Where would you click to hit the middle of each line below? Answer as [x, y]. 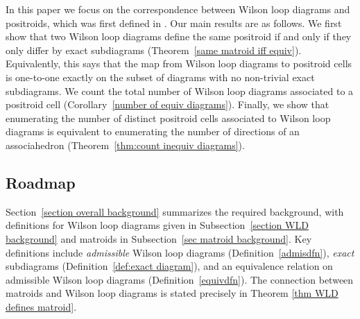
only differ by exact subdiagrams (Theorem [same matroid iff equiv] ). [154, 50]
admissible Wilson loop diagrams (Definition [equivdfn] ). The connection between [180, 279]
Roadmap [41, 182]
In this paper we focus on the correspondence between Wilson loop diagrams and [178, 9]
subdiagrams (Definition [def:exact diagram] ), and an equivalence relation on [169, 266]
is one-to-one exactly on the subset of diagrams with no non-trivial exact [160, 77]
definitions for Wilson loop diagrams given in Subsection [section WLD [157, 225]
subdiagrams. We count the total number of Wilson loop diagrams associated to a [180, 90]
